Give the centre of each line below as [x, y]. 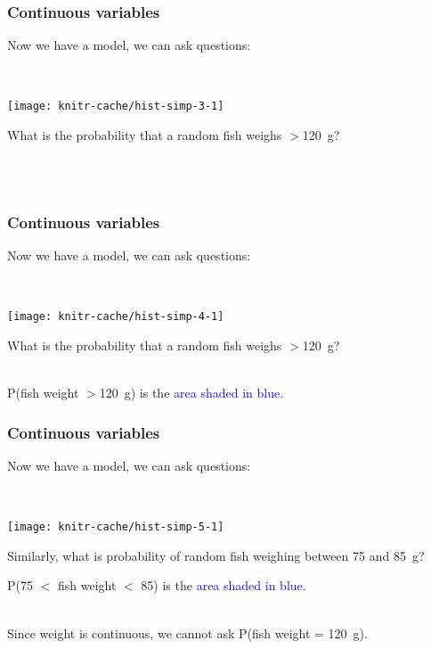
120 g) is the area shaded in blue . [191, 393]
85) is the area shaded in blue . [224, 585]
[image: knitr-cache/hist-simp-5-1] [116, 527]
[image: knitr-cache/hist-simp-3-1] [116, 107]
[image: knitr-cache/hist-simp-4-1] [116, 317]
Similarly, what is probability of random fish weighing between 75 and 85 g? [216, 555]
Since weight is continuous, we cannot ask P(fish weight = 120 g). [187, 633]
